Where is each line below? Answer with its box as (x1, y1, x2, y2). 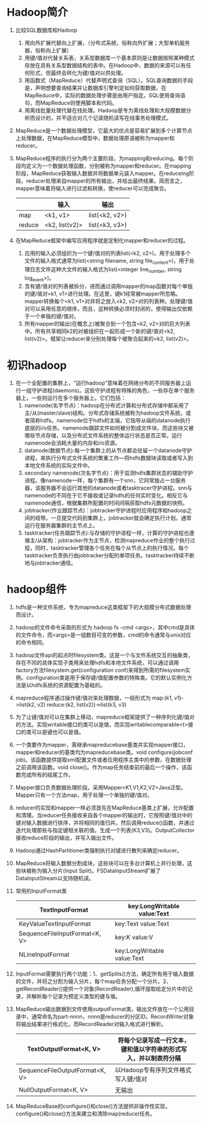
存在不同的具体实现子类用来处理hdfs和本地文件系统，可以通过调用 (15, 659, 179, 666)
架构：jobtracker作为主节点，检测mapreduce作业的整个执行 (42, 537, 191, 544)
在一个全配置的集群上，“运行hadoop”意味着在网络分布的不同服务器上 (15, 379, 186, 387)
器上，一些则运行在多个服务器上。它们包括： (15, 394, 126, 402)
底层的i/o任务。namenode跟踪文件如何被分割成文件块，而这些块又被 (24, 424, 194, 432)
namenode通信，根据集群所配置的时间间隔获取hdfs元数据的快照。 (24, 499, 188, 507)
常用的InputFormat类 (15, 887, 67, 894)
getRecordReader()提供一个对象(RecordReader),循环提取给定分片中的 (15, 985, 188, 993)
